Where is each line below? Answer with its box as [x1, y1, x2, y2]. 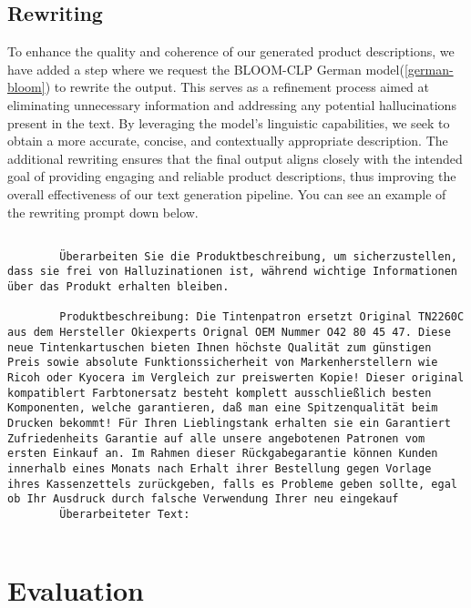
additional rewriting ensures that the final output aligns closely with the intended [7, 148, 463, 167]
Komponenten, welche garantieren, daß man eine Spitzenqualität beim [7, 401, 438, 415]
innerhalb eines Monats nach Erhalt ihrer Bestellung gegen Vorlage [7, 461, 432, 475]
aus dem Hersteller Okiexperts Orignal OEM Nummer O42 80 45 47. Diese [7, 326, 451, 339]
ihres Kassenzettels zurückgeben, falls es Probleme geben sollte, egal [7, 477, 457, 491]
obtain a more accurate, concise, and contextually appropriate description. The [7, 131, 448, 150]
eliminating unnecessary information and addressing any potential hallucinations [7, 95, 456, 114]
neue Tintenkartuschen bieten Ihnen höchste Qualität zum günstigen [7, 340, 432, 354]
